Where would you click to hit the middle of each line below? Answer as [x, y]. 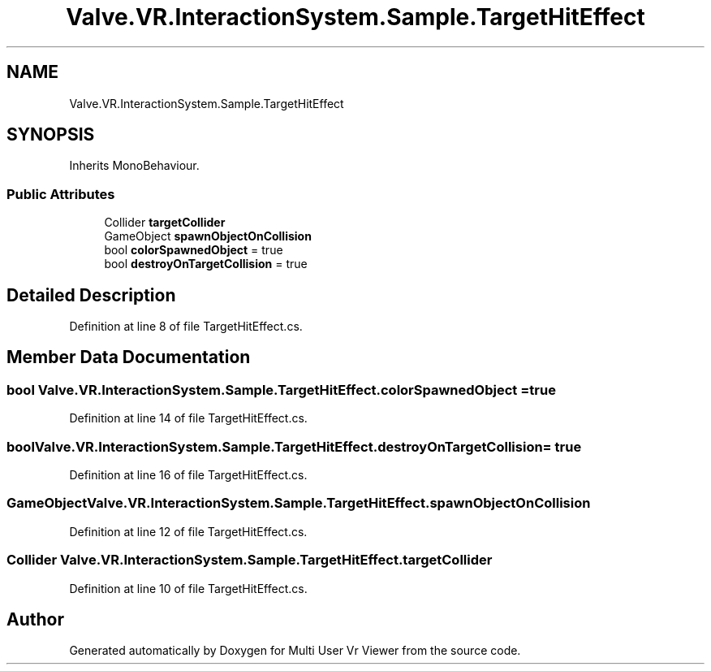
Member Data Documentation [129, 357]
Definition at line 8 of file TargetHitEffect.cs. [186, 327]
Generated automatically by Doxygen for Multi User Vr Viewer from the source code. [295, 651]
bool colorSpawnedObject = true [194, 250]
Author [35, 619]
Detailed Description [91, 295]
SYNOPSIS [51, 135]
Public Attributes [61, 194]
